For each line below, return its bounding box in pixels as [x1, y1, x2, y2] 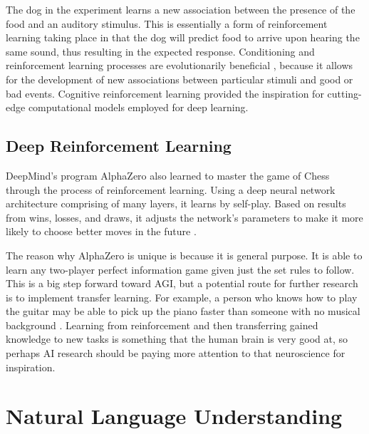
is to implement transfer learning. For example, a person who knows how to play [6, 289, 358, 304]
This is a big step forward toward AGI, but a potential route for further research [6, 276, 358, 291]
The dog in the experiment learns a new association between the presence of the [6, 2, 355, 16]
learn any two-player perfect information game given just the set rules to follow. [6, 262, 355, 277]
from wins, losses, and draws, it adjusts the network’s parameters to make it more [6, 210, 363, 224]
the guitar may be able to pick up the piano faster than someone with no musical [6, 304, 360, 319]
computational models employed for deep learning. [28, 100, 249, 115]
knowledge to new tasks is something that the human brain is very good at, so [6, 331, 348, 346]
